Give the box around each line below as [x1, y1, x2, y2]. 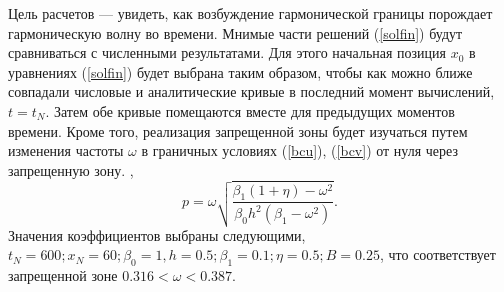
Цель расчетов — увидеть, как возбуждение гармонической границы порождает [8, 3, 493, 23]
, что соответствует [379, 244, 496, 265]
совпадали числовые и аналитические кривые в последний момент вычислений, [8, 81, 495, 102]
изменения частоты [8, 140, 124, 161]
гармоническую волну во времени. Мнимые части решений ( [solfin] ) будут [8, 22, 463, 43]
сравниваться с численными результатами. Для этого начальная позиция [8, 42, 447, 63]
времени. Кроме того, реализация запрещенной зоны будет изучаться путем [8, 120, 468, 141]
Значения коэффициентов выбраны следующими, [8, 224, 306, 245]
